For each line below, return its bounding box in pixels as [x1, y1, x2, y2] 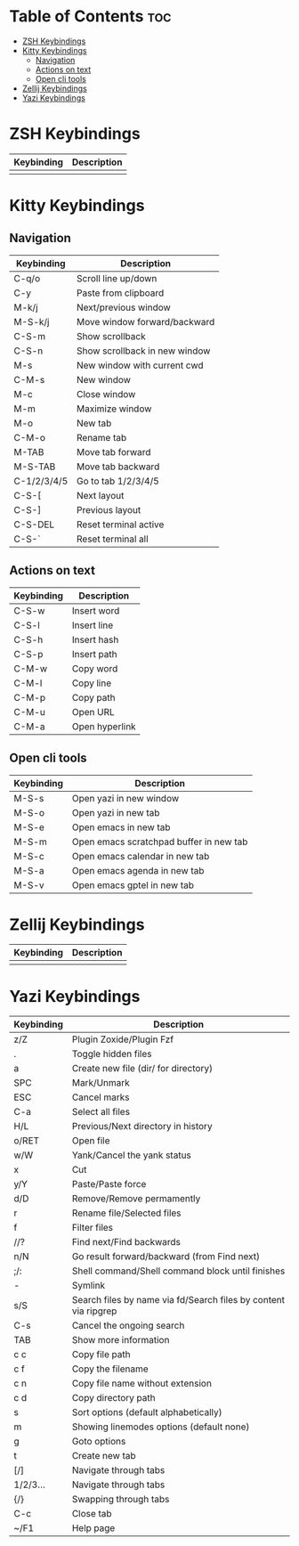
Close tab [71, 1508, 112, 1520]
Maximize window [77, 403, 152, 415]
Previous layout [77, 503, 141, 516]
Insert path [71, 647, 117, 660]
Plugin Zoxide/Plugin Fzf [71, 1033, 174, 1046]
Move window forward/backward [77, 315, 215, 328]
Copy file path [71, 1348, 131, 1361]
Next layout [77, 489, 125, 501]
